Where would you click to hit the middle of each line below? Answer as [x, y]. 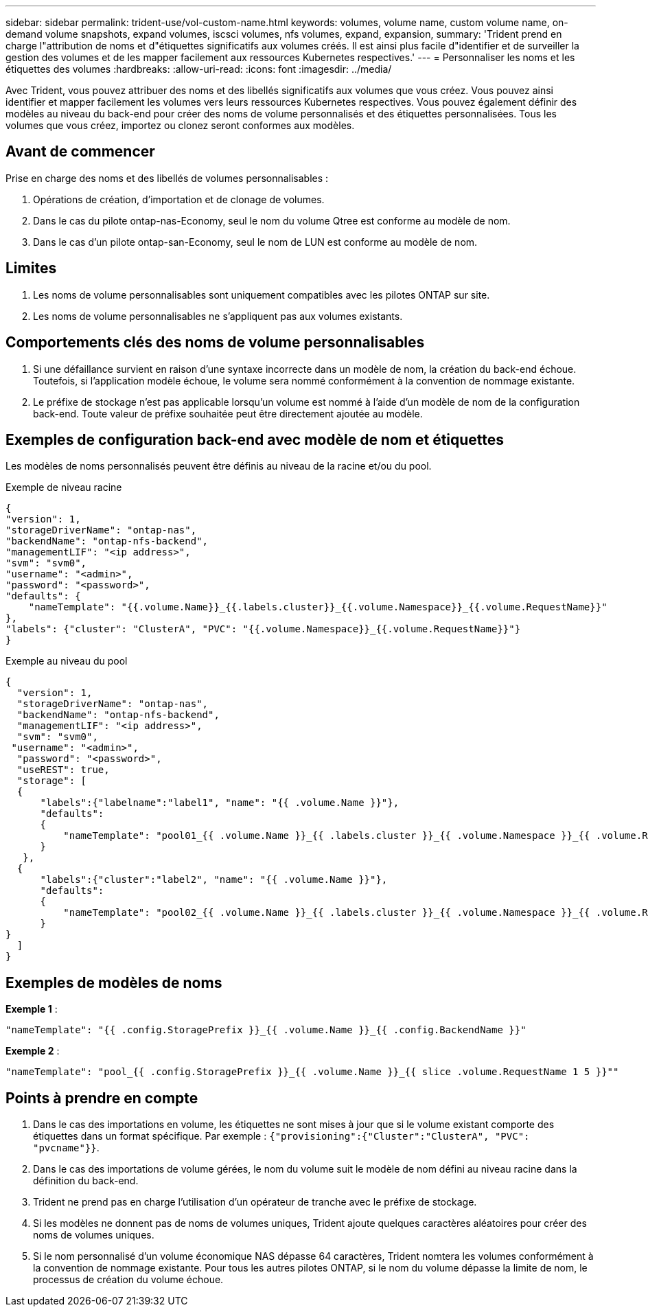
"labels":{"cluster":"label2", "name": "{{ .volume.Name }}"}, [214, 880]
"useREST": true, [63, 770]
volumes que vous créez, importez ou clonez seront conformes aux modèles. [180, 125]
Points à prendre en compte [102, 1098]
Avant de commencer [80, 152]
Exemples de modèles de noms [114, 982]
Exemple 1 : [32, 1009]
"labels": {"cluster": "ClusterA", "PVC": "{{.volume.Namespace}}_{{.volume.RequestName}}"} [263, 629]
